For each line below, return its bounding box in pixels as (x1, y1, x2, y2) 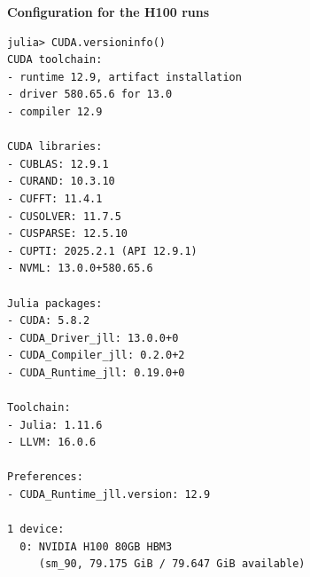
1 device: (7, 523, 65, 536)
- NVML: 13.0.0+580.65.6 (7, 262, 153, 275)
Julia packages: (7, 296, 103, 310)
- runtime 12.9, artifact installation (7, 70, 242, 83)
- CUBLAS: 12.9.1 (7, 157, 109, 170)
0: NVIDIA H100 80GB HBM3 (19, 540, 173, 553)
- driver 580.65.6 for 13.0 (7, 88, 173, 101)
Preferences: (7, 470, 83, 484)
